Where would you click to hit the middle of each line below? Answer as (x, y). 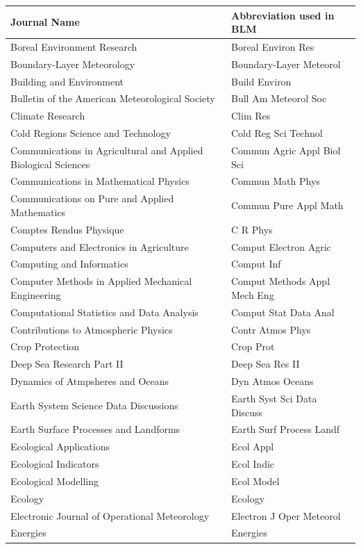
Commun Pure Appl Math (287, 205)
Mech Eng (253, 294)
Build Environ (261, 81)
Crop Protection (45, 346)
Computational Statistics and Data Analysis (104, 312)
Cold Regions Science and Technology (91, 133)
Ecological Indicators (55, 464)
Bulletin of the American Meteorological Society (113, 98)
